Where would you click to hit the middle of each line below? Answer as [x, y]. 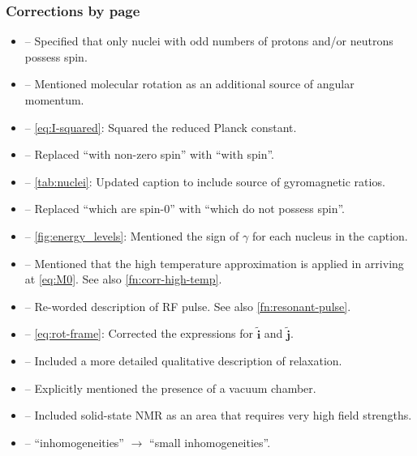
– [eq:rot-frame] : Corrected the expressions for [139, 333]
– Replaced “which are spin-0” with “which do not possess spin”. [185, 209]
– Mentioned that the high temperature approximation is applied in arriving [214, 263]
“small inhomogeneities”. [210, 442]
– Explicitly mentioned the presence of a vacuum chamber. [170, 388]
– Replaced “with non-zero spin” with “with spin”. [150, 154]
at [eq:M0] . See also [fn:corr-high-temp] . [123, 279]
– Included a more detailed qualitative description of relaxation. [183, 361]
